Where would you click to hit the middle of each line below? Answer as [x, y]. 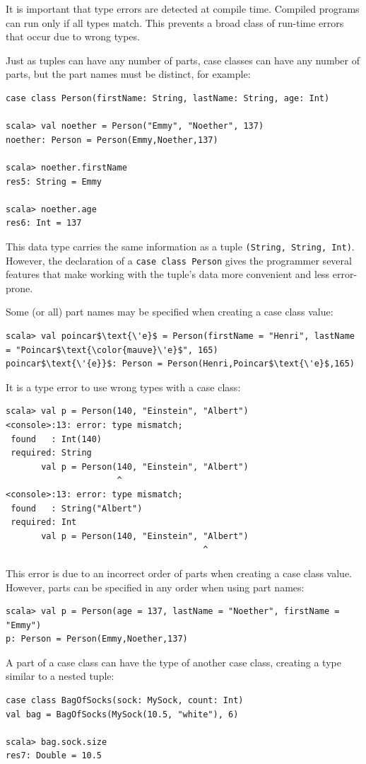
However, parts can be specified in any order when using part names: [155, 587]
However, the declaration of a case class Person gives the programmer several [179, 260]
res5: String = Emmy [54, 181]
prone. [19, 288]
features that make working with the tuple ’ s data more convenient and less [168, 274]
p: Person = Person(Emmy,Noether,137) [97, 639]
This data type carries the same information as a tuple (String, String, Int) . [180, 246]
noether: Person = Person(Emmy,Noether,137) [112, 140]
